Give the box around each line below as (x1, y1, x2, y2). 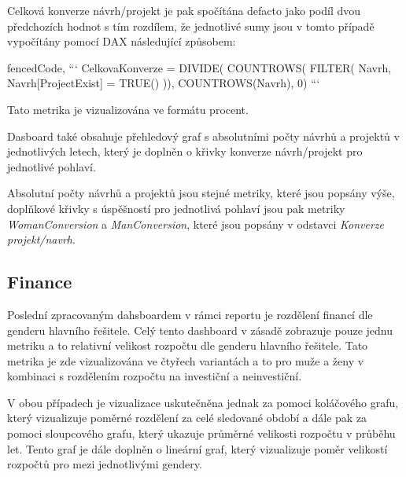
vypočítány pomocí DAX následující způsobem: (7, 33, 236, 50)
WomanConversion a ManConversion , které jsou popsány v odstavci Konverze (7, 215, 384, 232)
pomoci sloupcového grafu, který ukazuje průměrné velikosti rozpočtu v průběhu (7, 425, 396, 442)
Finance (7, 270, 72, 294)
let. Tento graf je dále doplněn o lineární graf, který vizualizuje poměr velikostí (7, 440, 388, 457)
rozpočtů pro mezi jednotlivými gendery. (7, 456, 202, 472)
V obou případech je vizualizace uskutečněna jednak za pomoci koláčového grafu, (7, 394, 399, 410)
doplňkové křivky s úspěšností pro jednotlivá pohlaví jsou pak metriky (7, 200, 345, 216)
